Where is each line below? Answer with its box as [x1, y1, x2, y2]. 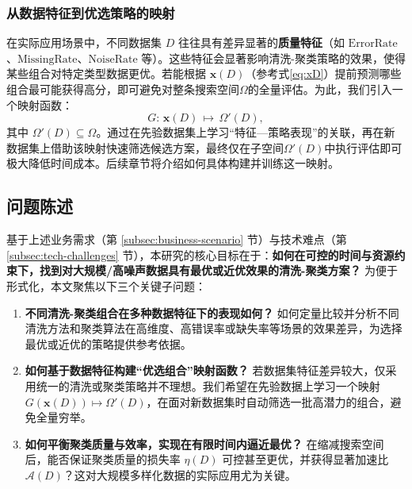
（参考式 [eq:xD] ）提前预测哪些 [245, 65, 402, 82]
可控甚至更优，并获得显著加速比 [222, 451, 389, 468]
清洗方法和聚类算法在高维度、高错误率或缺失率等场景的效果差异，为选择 [25, 320, 402, 337]
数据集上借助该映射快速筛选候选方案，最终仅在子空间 [6, 139, 284, 156]
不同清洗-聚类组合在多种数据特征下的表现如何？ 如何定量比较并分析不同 [25, 304, 399, 321]
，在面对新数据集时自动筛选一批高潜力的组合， [146, 393, 391, 410]
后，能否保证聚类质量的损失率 [25, 451, 181, 468]
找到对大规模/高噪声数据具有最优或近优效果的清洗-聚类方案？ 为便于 [39, 262, 399, 279]
